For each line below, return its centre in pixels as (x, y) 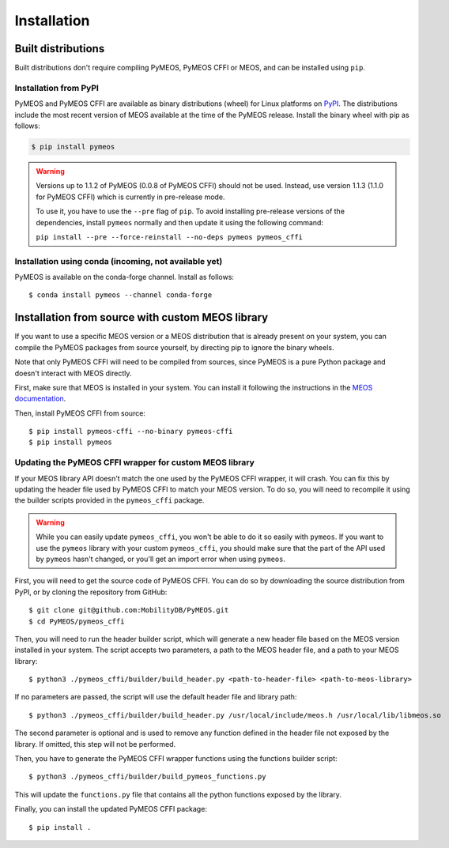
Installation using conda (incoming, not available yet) (119, 261)
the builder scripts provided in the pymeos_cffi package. (109, 500)
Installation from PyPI (57, 88)
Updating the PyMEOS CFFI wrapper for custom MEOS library (134, 462)
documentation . (40, 398)
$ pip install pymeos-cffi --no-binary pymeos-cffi (131, 432)
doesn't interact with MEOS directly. (73, 373)
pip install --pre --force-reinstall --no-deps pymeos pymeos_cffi (170, 237)
